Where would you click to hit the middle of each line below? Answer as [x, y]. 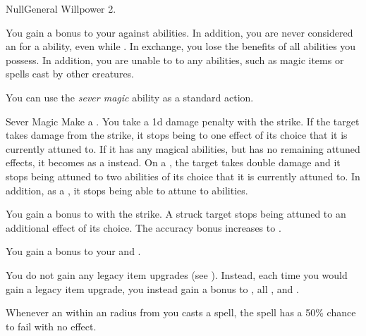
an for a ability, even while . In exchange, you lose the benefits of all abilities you [181, 46]
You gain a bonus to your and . [73, 251]
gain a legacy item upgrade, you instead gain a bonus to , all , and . [152, 288]
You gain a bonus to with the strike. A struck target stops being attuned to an [176, 214]
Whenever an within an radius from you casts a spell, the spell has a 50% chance [181, 312]
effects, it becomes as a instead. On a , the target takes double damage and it [173, 162]
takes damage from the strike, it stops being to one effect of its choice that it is [177, 135]
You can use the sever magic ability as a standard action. [130, 97]
